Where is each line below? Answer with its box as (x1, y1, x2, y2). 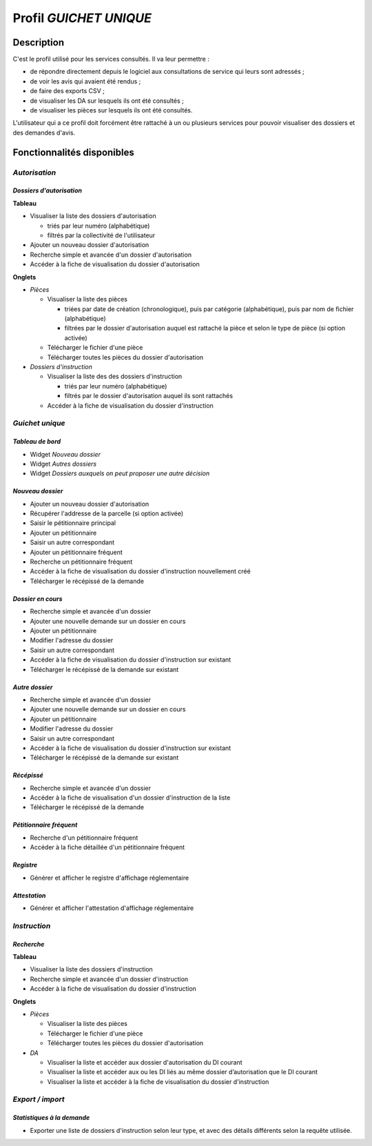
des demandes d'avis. (12, 128, 76, 137)
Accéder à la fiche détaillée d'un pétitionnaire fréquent (30, 843, 185, 851)
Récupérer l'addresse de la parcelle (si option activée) (30, 509, 184, 517)
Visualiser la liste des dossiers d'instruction (30, 965, 153, 974)
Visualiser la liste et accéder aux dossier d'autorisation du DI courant (47, 1058, 242, 1066)
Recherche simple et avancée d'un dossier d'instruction (30, 975, 189, 983)
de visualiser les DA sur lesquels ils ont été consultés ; (30, 97, 184, 105)
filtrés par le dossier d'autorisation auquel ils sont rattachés (64, 392, 234, 400)
